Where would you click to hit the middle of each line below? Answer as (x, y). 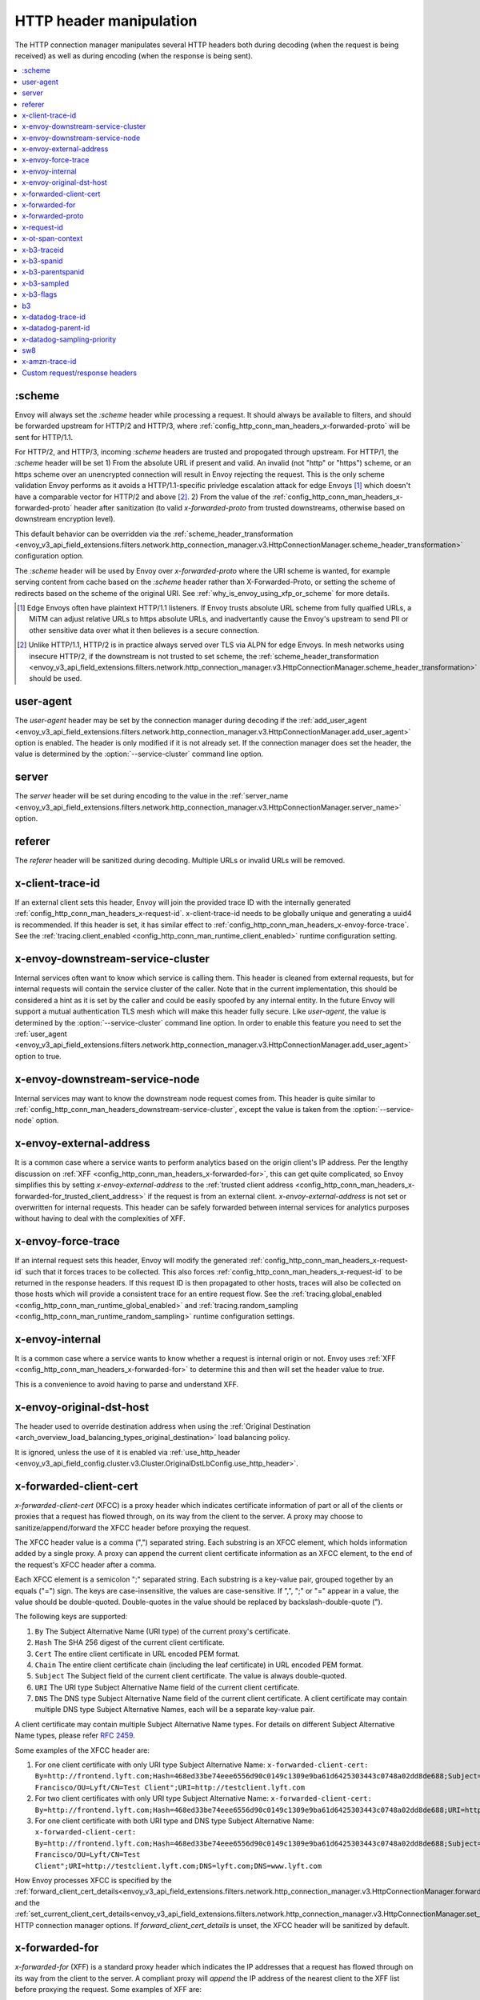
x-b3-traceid (43, 250)
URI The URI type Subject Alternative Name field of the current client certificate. (167, 1687)
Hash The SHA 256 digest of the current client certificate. (130, 1642)
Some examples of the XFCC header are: (82, 1750)
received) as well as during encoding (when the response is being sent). (134, 55)
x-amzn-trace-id (49, 362)
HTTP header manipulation (106, 21)
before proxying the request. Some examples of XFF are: (108, 1990)
